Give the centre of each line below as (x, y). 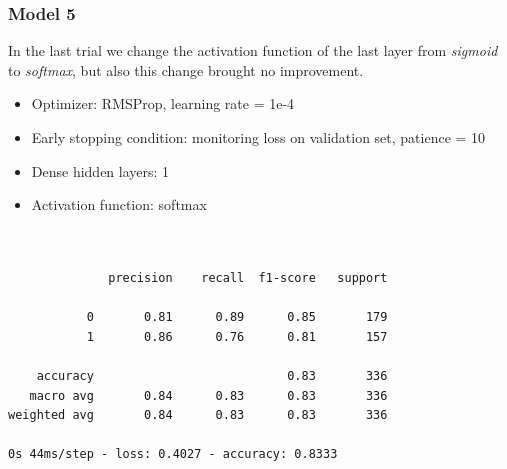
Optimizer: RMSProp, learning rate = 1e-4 (163, 103)
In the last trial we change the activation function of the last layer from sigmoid (253, 50)
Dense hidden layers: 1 (100, 170)
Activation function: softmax (119, 204)
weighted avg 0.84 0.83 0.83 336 (198, 415)
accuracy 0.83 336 (212, 375)
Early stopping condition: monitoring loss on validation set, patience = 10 (258, 137)
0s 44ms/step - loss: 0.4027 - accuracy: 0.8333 (173, 454)
